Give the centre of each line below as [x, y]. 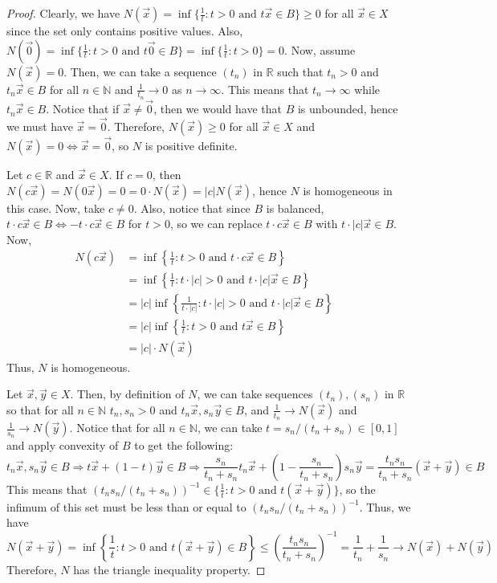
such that [300, 71]
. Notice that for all [117, 428]
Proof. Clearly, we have [63, 13]
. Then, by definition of [127, 394]
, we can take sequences [255, 394]
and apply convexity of [63, 445]
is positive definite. [191, 146]
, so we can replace [216, 224]
